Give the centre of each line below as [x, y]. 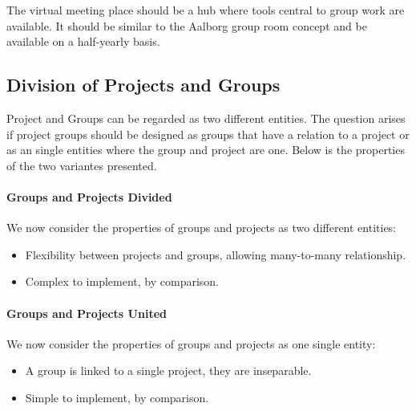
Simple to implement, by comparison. [117, 397]
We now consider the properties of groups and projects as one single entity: [191, 343]
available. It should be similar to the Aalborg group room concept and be [187, 25]
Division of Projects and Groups [143, 85]
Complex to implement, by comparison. [122, 281]
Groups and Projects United [87, 313]
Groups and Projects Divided [89, 196]
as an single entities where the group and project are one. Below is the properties [206, 150]
